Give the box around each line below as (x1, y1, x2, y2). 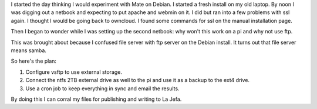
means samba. (11, 47, 47, 54)
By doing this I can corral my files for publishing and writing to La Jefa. (11, 96, 182, 103)
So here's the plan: (11, 57, 57, 64)
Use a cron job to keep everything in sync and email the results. (25, 85, 180, 92)
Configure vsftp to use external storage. (25, 68, 123, 76)
